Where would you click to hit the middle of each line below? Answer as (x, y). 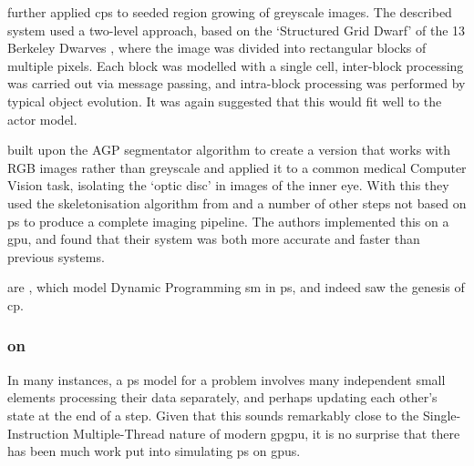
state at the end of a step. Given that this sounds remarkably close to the (213, 415)
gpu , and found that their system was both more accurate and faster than (214, 239)
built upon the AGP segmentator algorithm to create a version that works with (229, 150)
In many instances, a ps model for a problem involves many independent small (227, 379)
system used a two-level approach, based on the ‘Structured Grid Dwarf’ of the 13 (237, 30)
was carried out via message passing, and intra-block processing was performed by (237, 83)
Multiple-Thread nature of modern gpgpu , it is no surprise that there (267, 433)
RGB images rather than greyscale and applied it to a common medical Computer (237, 167)
